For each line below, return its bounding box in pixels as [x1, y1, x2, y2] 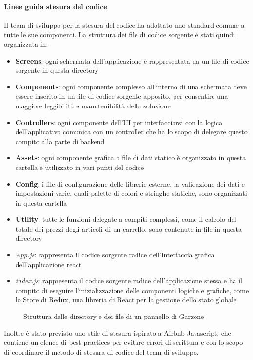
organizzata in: [4, 39, 48, 49]
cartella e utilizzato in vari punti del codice [15, 162, 144, 172]
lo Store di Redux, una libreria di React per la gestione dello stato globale [15, 295, 237, 305]
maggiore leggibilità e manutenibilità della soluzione [15, 100, 171, 110]
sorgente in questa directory [15, 65, 99, 75]
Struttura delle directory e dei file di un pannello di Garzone [23, 311, 204, 321]
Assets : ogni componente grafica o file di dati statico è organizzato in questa [15, 152, 246, 163]
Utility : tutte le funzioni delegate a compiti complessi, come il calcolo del [15, 214, 236, 224]
